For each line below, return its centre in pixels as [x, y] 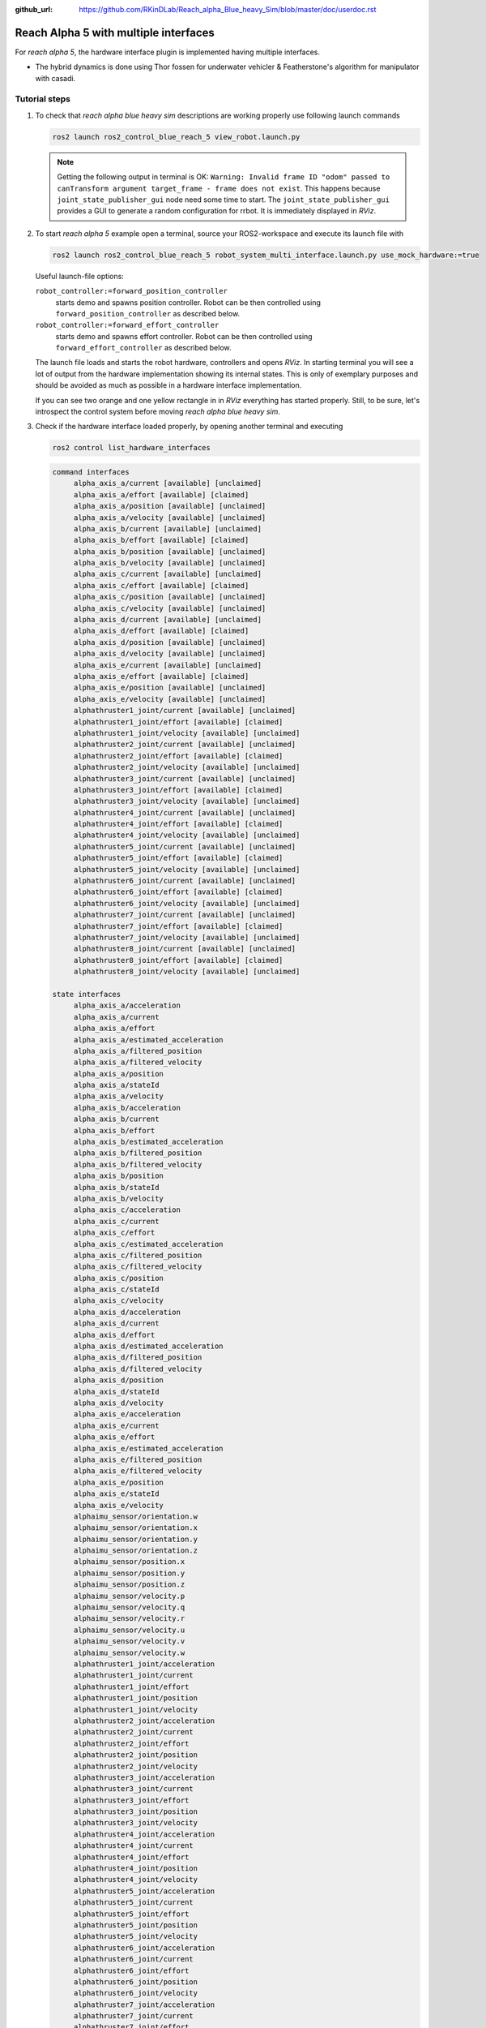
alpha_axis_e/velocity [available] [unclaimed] [170, 699]
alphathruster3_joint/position [136, 1812]
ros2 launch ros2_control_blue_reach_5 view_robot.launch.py [176, 137]
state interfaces [87, 994]
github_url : [34, 9]
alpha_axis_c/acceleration [127, 1210]
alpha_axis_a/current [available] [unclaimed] [168, 483]
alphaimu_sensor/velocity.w [129, 1652]
